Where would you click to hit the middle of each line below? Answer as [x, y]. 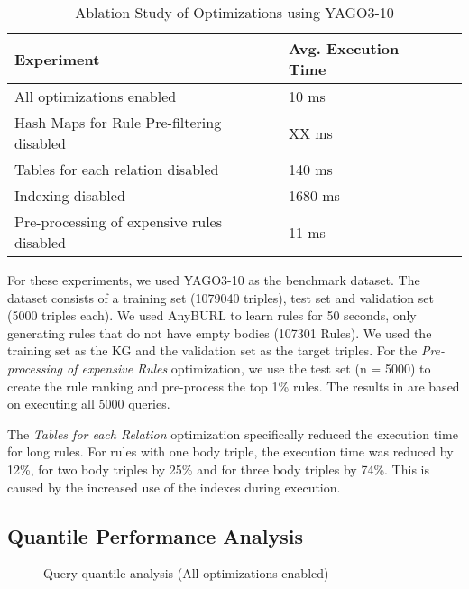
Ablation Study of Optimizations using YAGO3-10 [234, 12]
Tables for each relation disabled [117, 169]
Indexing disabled [70, 195]
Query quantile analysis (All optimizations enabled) [186, 573]
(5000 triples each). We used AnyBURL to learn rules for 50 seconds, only [212, 315]
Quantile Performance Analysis [155, 535]
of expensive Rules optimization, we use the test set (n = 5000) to [249, 368]
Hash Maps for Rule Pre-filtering [118, 122]
